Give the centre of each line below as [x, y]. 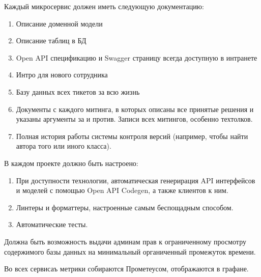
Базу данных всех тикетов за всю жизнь [78, 91]
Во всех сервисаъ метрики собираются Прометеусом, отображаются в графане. [126, 269]
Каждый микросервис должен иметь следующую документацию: [104, 6]
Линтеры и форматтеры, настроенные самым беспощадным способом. [125, 207]
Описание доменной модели [59, 23]
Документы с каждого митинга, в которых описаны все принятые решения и [135, 109]
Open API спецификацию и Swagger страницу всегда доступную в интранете [137, 57]
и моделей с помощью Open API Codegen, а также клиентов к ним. [122, 190]
